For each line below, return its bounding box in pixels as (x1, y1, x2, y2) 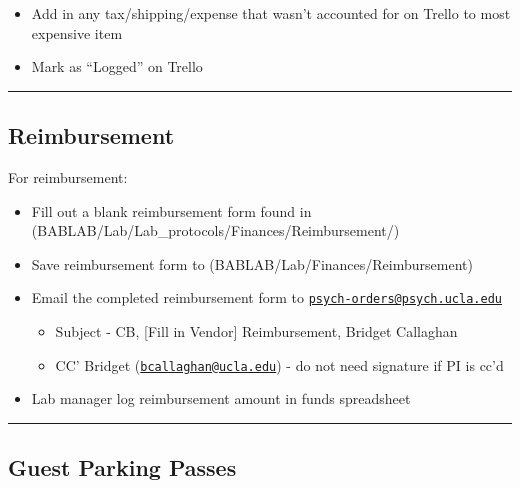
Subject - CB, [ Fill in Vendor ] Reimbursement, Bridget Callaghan (55, 321, 458, 342)
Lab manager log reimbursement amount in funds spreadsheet (31, 388, 411, 409)
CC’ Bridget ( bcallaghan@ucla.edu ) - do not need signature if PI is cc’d (55, 354, 504, 375)
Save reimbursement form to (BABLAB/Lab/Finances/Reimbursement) (31, 253, 473, 274)
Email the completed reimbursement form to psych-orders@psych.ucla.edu (31, 287, 502, 308)
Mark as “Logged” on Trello (31, 56, 203, 77)
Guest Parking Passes (8, 452, 237, 483)
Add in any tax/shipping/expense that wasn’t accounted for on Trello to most (31, 3, 511, 23)
